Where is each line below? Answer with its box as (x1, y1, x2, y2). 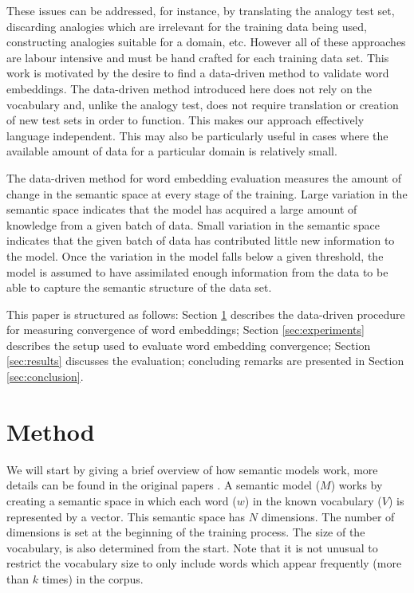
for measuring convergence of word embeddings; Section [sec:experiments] (6, 321, 365, 338)
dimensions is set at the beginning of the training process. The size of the (6, 524, 365, 540)
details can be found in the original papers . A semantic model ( (6, 477, 321, 493)
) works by (330, 477, 383, 493)
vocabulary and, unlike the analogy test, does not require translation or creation (6, 96, 399, 112)
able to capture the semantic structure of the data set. (6, 279, 272, 296)
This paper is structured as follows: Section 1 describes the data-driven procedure (6, 305, 405, 322)
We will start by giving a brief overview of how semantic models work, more (6, 461, 378, 477)
